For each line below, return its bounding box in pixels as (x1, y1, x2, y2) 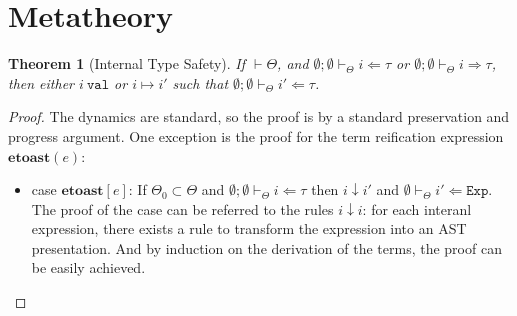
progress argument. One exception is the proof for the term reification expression (8, 125, 504, 146)
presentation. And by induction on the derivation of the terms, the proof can (31, 237, 502, 258)
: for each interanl (362, 198, 472, 219)
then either (8, 72, 75, 93)
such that (172, 72, 229, 93)
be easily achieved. (31, 257, 146, 278)
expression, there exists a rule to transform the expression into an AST (31, 218, 467, 239)
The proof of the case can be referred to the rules (31, 198, 334, 219)
